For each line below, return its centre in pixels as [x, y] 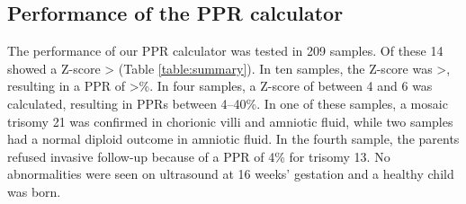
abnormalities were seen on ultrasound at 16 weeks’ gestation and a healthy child [231, 174]
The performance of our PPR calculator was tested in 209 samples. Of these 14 [225, 51]
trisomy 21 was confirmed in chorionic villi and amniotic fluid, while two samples [230, 121]
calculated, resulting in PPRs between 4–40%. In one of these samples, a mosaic [228, 103]
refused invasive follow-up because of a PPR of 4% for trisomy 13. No [199, 156]
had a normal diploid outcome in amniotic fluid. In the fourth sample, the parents [233, 139]
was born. [34, 191]
